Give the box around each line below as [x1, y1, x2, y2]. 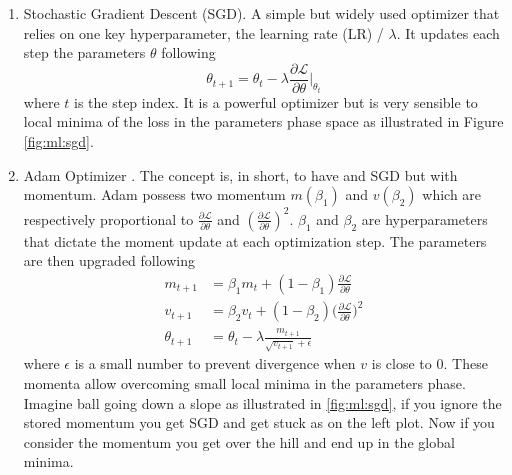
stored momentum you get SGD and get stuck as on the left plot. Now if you [23, 412, 495, 433]
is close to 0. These [371, 353, 488, 374]
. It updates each [396, 22, 500, 43]
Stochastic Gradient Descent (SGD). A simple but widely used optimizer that [23, 3, 500, 23]
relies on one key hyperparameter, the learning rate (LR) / [23, 22, 384, 43]
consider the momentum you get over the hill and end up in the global [23, 431, 455, 452]
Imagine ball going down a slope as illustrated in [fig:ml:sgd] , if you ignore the [23, 392, 502, 413]
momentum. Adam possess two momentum [23, 184, 286, 205]
